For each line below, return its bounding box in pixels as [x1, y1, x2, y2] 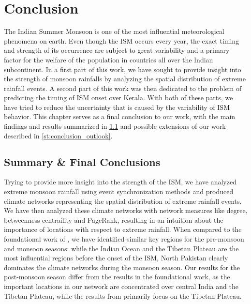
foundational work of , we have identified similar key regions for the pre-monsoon [4, 234, 244, 244]
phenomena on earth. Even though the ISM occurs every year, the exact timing [4, 35, 239, 46]
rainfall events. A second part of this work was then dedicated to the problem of [4, 83, 242, 93]
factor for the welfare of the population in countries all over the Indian [4, 54, 213, 64]
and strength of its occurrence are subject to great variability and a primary [4, 45, 230, 55]
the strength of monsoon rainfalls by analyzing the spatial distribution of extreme [4, 74, 246, 84]
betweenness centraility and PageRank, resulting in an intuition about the [4, 214, 223, 225]
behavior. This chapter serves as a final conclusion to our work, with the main [4, 111, 236, 122]
